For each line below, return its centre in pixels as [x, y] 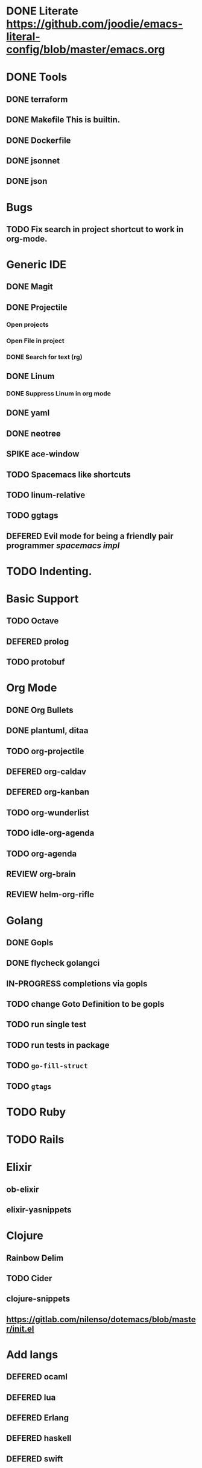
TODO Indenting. [49, 571]
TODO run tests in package [58, 1045]
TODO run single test [46, 1025]
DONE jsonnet [33, 161]
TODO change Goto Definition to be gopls [85, 1004]
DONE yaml [28, 413]
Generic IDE [36, 265]
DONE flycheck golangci [53, 963]
